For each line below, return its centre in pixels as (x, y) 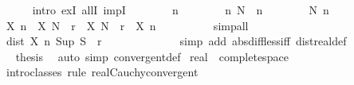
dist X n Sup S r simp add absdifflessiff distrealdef (176, 41)
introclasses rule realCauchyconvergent (102, 72)
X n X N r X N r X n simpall (127, 25)
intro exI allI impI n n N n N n (181, 10)
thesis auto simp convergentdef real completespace (152, 56)
